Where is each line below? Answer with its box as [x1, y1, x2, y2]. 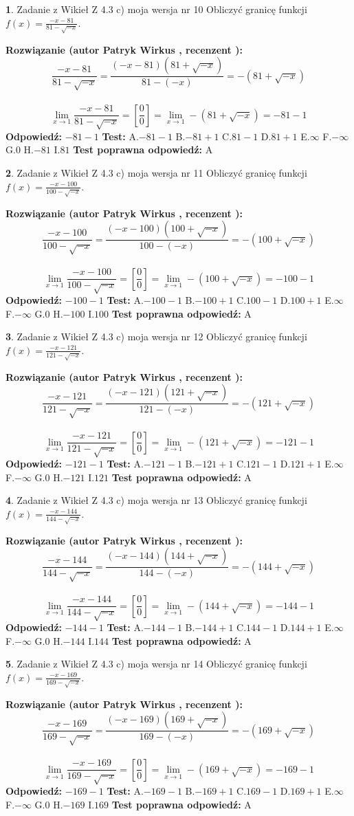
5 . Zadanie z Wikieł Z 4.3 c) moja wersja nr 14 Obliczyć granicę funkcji [5, 657, 307, 671]
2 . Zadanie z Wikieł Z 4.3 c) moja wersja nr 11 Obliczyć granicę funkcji [5, 166, 307, 180]
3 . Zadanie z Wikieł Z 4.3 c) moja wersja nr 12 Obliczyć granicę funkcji [5, 329, 307, 344]
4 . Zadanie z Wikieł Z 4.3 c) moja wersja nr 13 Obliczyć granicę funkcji [5, 493, 307, 507]
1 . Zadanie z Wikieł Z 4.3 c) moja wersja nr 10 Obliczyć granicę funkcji [5, 2, 307, 16]
